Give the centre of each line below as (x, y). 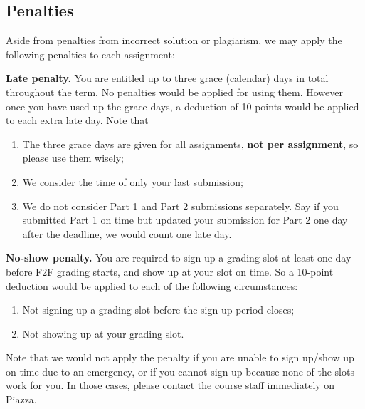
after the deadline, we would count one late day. (127, 233)
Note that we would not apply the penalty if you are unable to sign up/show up (180, 357)
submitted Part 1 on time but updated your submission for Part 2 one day (185, 220)
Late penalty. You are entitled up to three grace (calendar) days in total (167, 78)
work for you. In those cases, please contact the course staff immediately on (170, 385)
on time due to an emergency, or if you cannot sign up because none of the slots (180, 371)
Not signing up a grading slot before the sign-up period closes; (158, 310)
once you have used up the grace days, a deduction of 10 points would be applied (182, 106)
